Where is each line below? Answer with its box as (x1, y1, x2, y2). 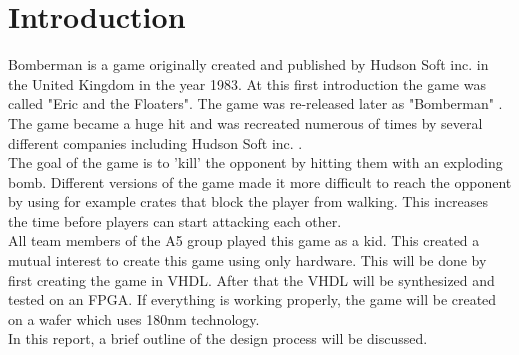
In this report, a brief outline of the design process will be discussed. (8, 328, 428, 349)
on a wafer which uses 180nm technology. (8, 308, 260, 329)
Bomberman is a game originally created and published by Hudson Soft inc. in (8, 54, 489, 75)
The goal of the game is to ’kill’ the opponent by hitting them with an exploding (8, 152, 503, 173)
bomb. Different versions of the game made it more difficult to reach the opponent (8, 171, 512, 192)
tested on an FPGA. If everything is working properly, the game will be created (8, 289, 497, 310)
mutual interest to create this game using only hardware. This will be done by (8, 250, 487, 271)
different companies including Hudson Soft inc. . (8, 132, 303, 153)
